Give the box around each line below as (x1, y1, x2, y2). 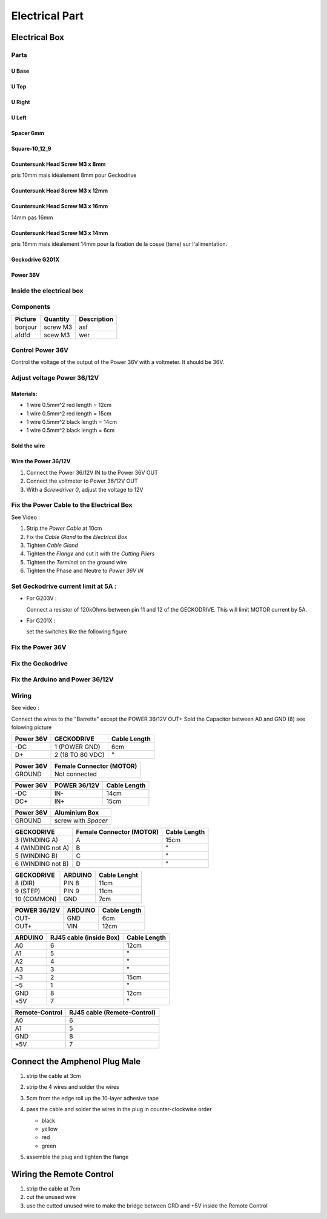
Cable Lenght (99, 871, 139, 879)
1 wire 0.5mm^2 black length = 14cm (26, 418, 117, 426)
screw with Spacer (54, 816, 108, 825)
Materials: (11, 390, 38, 397)
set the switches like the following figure (26, 628, 127, 635)
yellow (41, 1125, 58, 1132)
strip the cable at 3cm (26, 1072, 81, 1079)
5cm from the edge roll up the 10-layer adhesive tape (26, 1094, 159, 1102)
